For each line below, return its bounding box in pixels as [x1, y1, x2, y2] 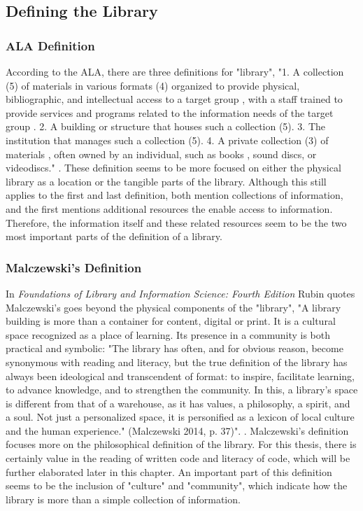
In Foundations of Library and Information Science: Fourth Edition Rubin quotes [6, 286, 355, 300]
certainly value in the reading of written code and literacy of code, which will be [6, 451, 350, 465]
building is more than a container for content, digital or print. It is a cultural [6, 314, 336, 328]
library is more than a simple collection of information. [6, 491, 241, 506]
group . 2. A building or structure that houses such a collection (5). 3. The [6, 119, 326, 134]
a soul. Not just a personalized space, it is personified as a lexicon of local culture [6, 409, 355, 424]
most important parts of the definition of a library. [6, 229, 222, 244]
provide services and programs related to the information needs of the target [6, 105, 334, 120]
